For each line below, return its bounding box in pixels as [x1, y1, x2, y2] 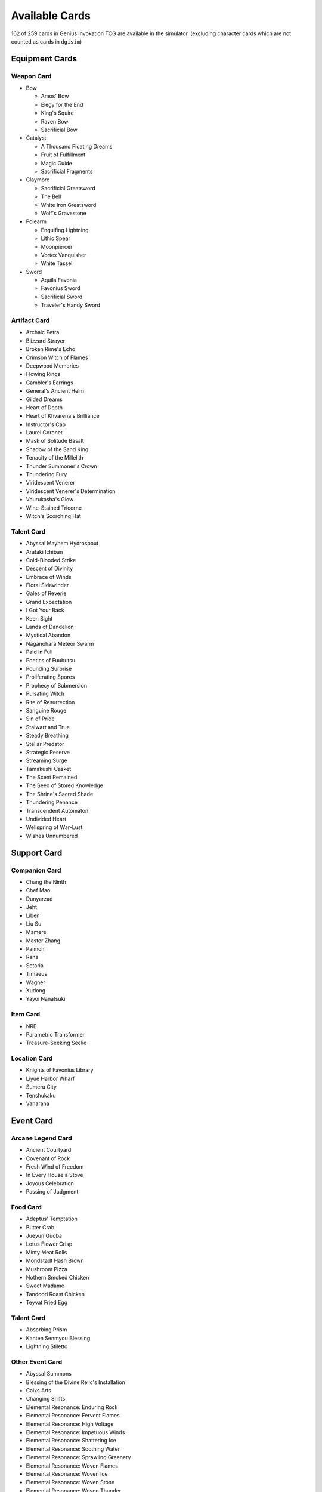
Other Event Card [11, 1358, 63, 1366]
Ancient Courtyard [26, 1146, 72, 1154]
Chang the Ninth [26, 878, 67, 886]
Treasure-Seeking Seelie [26, 1039, 87, 1047]
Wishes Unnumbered [26, 832, 78, 839]
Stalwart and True [26, 723, 70, 730]
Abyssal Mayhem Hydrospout [26, 540, 98, 547]
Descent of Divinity [26, 565, 73, 572]
